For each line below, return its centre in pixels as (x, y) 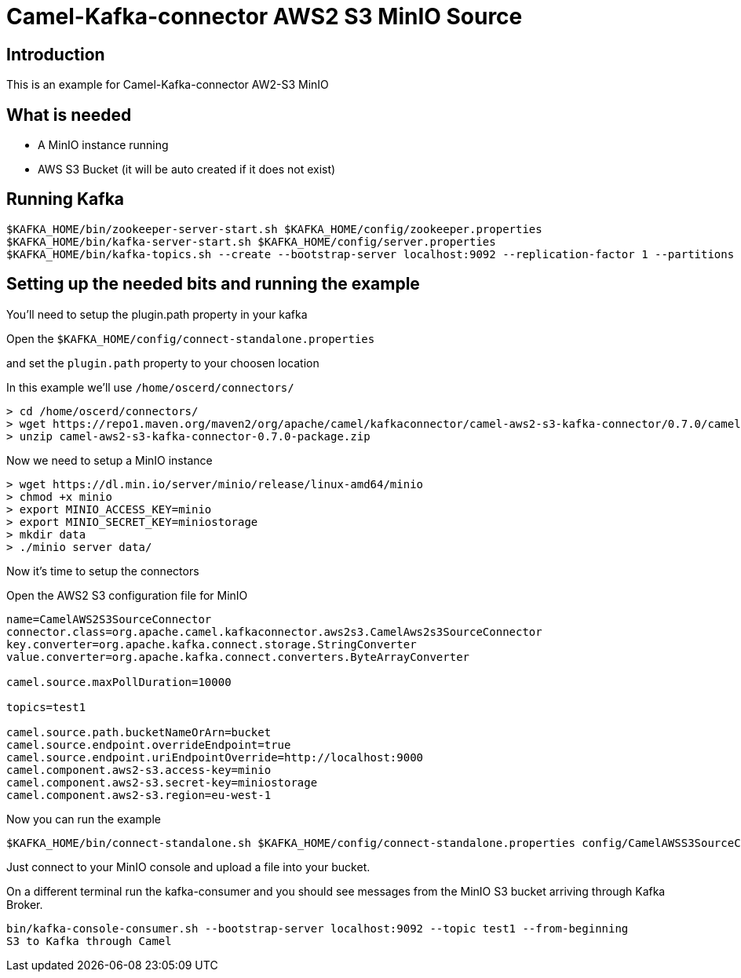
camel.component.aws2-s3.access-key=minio (139, 770)
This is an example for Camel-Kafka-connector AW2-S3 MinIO (168, 85)
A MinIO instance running (103, 145)
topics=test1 (46, 707)
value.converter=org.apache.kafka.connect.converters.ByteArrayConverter (238, 657)
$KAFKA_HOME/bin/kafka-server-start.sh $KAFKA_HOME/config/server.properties (251, 241)
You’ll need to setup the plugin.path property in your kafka (157, 314)
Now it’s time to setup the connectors (103, 571)
